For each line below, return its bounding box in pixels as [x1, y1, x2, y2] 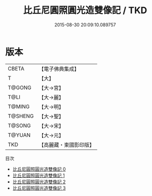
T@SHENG [8, 112, 34, 120]
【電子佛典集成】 [39, 65, 80, 72]
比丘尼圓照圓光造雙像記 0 [12, 166, 66, 172]
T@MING [8, 103, 30, 110]
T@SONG [8, 122, 31, 129]
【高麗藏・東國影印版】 [39, 141, 95, 148]
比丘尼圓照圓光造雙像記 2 [12, 178, 66, 185]
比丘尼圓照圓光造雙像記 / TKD [23, 5, 147, 16]
